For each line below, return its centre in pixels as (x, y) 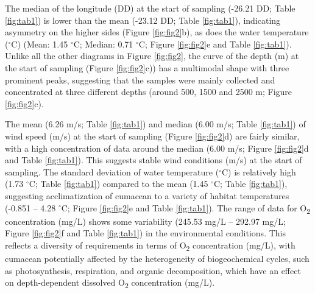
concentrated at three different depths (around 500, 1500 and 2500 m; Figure (149, 92)
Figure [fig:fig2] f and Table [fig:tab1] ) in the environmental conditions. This (145, 233)
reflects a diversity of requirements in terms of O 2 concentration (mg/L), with (150, 245)
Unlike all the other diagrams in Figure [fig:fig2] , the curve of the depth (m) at (152, 56)
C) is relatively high (259, 171)
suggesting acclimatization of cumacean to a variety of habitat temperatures (147, 195)
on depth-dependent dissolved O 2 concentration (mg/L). (110, 283)
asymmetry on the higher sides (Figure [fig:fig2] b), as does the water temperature (157, 32)
